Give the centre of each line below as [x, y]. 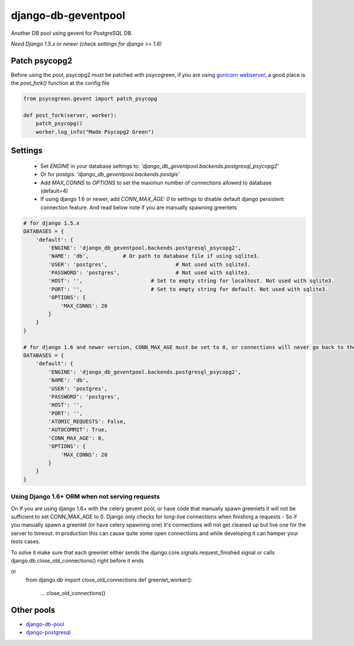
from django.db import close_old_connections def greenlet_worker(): [109, 580]
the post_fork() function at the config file [60, 83]
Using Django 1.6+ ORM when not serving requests [86, 496]
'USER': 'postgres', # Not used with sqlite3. [149, 264]
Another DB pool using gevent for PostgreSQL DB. [72, 33]
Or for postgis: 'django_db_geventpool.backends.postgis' [110, 174]
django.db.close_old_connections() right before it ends [77, 560]
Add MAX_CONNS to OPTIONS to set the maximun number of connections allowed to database [156, 183]
